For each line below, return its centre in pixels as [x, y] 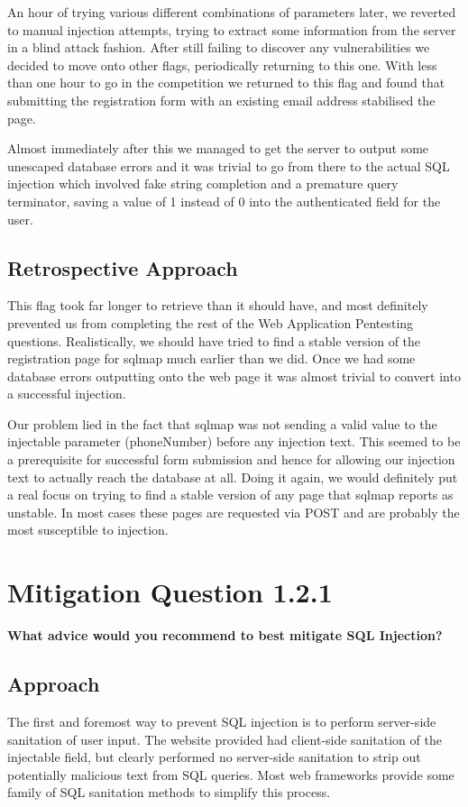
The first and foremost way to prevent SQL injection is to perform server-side [222, 721]
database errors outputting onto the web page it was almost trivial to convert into [234, 376]
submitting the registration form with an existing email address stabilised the [221, 100]
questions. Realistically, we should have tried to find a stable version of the [214, 340]
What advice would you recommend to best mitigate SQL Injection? [225, 635]
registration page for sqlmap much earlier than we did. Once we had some [211, 358]
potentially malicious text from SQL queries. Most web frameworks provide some [231, 774]
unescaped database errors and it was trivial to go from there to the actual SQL [229, 165]
